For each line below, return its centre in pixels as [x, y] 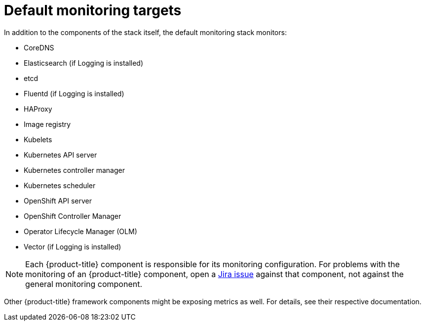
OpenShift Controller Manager [73, 216]
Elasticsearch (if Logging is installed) [84, 63]
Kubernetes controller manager [74, 170]
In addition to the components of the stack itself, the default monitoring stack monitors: [145, 32]
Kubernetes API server [60, 155]
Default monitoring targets [93, 10]
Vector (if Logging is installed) [73, 246]
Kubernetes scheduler [60, 185]
